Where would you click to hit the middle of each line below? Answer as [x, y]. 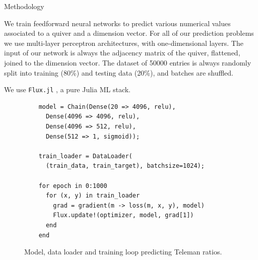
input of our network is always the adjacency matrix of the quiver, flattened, [122, 53]
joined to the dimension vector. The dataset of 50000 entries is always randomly [128, 62]
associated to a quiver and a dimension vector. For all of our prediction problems [129, 33]
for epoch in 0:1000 [73, 186]
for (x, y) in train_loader [93, 196]
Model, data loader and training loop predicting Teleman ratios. [123, 252]
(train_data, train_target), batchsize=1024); [125, 166]
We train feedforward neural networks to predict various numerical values [117, 23]
